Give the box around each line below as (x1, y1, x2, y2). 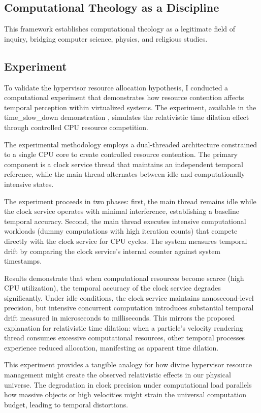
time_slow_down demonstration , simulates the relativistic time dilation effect (4, 112, 249, 122)
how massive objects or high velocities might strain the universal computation (4, 389, 246, 400)
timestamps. (4, 256, 42, 266)
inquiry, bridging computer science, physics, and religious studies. (4, 33, 208, 44)
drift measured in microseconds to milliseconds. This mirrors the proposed (4, 312, 235, 323)
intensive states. (4, 178, 54, 189)
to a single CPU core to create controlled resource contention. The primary (4, 149, 238, 160)
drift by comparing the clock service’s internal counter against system (4, 245, 221, 256)
